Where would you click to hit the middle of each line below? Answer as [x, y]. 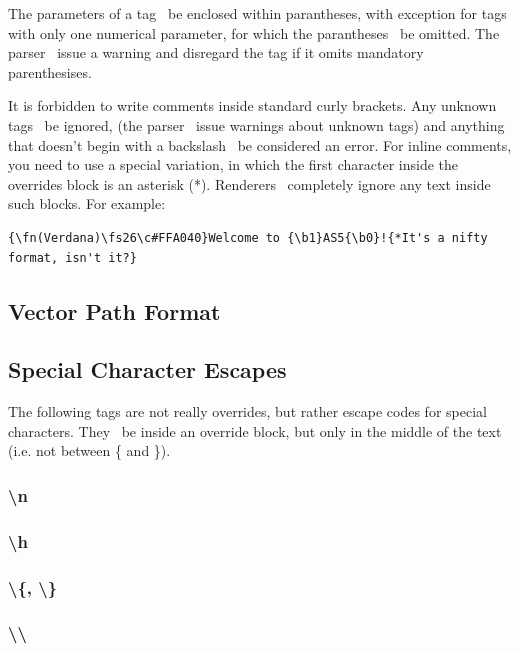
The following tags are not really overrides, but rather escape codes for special [247, 411]
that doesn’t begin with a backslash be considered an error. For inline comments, [260, 144]
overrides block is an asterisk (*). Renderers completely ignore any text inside [249, 183]
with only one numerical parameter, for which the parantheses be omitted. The [254, 32]
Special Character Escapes [147, 369]
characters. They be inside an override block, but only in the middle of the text [255, 430]
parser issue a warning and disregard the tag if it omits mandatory [216, 52]
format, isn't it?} [72, 257]
